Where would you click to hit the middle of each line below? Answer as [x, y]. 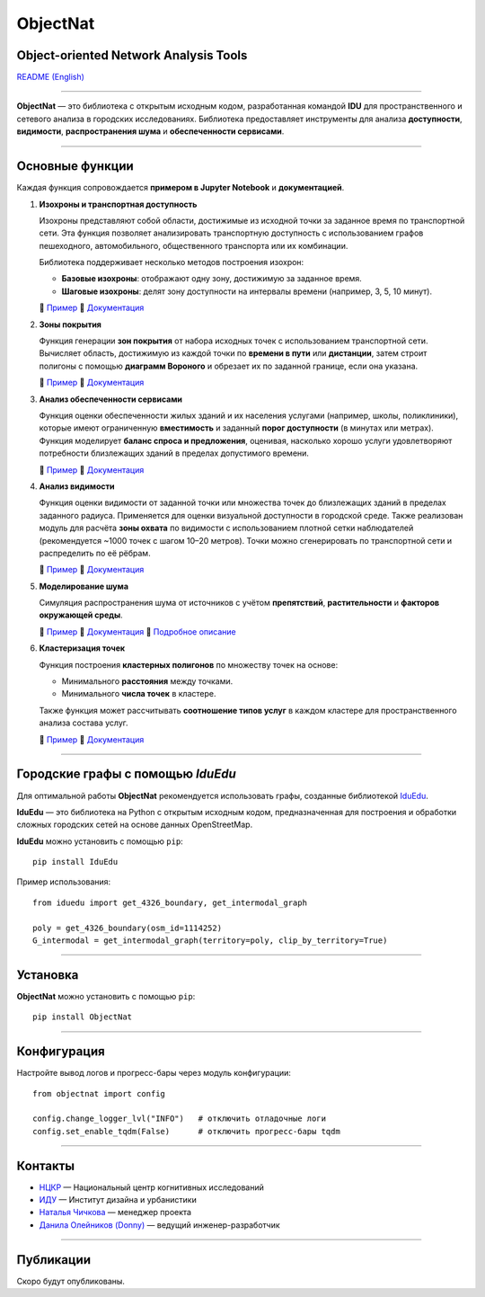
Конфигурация [61, 1052]
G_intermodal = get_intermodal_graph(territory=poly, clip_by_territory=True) [210, 941]
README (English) [51, 77]
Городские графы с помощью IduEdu [127, 774]
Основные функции [75, 166]
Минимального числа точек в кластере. [139, 694]
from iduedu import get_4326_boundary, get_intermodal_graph [170, 902]
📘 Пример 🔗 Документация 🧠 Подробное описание [138, 631]
